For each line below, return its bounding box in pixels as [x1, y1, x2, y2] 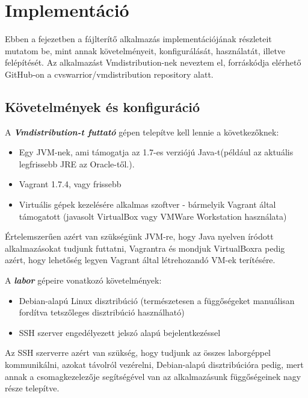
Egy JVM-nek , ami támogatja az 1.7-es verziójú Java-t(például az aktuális [19, 146, 294, 158]
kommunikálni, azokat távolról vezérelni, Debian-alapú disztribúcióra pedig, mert [5, 358, 304, 371]
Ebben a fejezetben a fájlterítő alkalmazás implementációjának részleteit [5, 33, 272, 45]
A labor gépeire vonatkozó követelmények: [5, 274, 162, 287]
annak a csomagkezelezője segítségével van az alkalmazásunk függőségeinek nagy [5, 370, 301, 382]
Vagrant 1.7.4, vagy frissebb [19, 178, 122, 190]
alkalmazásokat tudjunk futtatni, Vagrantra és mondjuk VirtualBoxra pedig [5, 241, 285, 254]
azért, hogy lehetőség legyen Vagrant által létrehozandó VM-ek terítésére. [5, 253, 276, 266]
